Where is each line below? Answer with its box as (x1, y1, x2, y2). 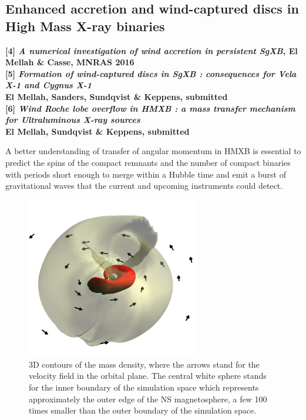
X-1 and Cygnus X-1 (5, 79, 92, 91)
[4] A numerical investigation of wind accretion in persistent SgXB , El (5, 44, 298, 56)
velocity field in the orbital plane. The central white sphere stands (29, 369, 267, 382)
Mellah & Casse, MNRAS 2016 (5, 56, 134, 68)
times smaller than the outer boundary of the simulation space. (29, 404, 256, 416)
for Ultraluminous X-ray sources (5, 114, 140, 126)
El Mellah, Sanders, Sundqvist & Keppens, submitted (5, 90, 228, 102)
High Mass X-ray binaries (5, 16, 165, 35)
